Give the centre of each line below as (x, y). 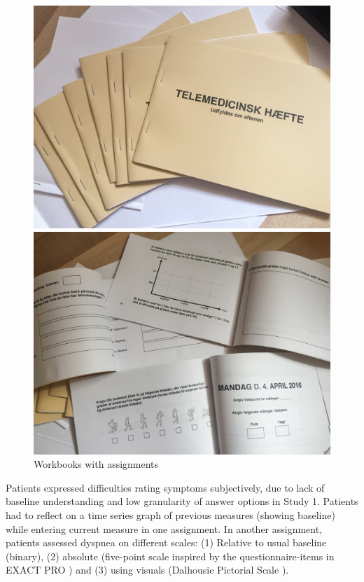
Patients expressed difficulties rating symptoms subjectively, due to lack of (165, 487)
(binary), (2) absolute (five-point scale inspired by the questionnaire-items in (170, 556)
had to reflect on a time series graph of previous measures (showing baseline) (170, 514)
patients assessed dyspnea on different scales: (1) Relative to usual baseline (166, 542)
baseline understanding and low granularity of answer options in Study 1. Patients (182, 501)
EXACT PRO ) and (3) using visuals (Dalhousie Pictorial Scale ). (147, 570)
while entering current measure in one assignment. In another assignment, (164, 528)
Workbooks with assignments (96, 464)
